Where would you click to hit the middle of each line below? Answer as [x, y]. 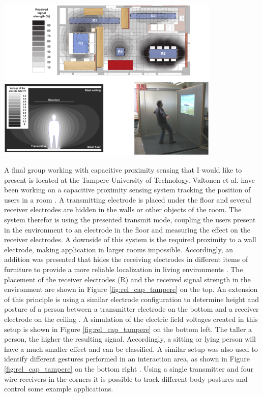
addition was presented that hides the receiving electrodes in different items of [126, 259]
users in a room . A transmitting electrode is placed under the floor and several [128, 199]
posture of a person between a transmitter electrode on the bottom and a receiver [131, 309]
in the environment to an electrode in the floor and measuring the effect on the [127, 229]
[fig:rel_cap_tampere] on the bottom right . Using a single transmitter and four [129, 368]
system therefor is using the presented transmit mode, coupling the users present [130, 220]
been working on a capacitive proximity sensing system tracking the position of [127, 190]
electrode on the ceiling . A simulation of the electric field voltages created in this [131, 319]
